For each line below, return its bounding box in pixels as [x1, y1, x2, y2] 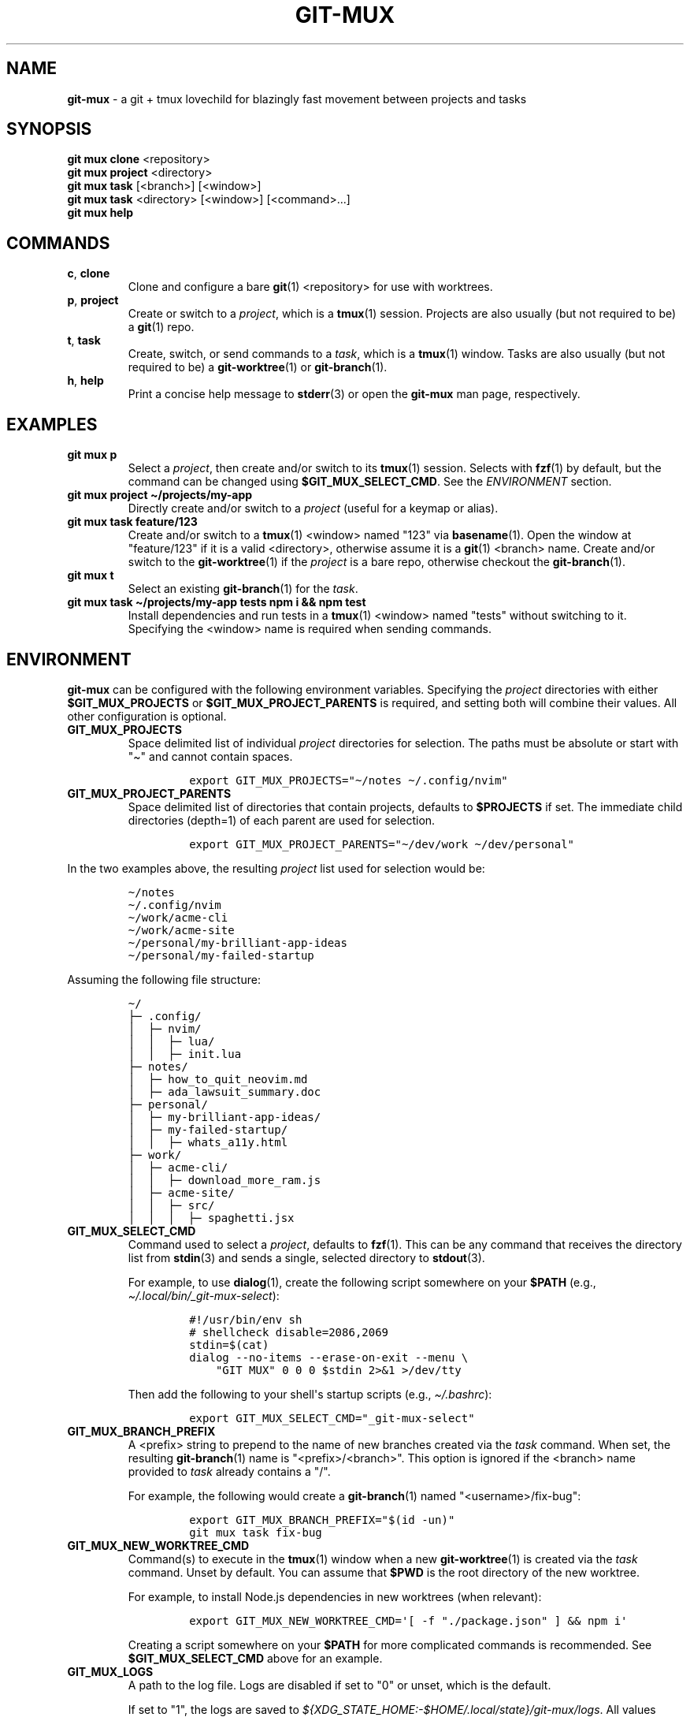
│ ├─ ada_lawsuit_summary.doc [128, 1085, 321, 1098]
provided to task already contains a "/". [128, 1464, 331, 1478]
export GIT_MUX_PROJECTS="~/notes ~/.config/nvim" [189, 773, 508, 787]
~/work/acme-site [128, 923, 235, 937]
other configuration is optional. [67, 709, 227, 723]
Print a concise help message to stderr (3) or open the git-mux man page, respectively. [128, 387, 581, 401]
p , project [67, 293, 119, 307]
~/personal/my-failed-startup [128, 948, 314, 962]
